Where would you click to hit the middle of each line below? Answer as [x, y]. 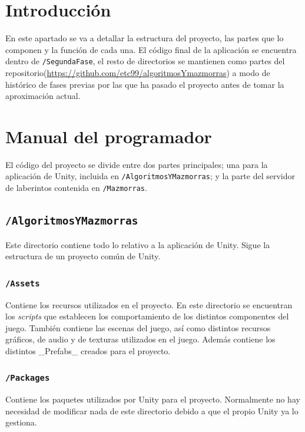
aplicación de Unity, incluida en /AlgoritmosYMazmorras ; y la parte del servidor [150, 176]
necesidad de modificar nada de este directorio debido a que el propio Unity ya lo [152, 410]
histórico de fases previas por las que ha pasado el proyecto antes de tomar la [145, 84]
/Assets [23, 283]
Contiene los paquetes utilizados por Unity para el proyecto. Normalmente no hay [153, 399]
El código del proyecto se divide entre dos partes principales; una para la [137, 164]
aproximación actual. [43, 96]
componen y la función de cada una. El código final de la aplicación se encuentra [151, 49]
